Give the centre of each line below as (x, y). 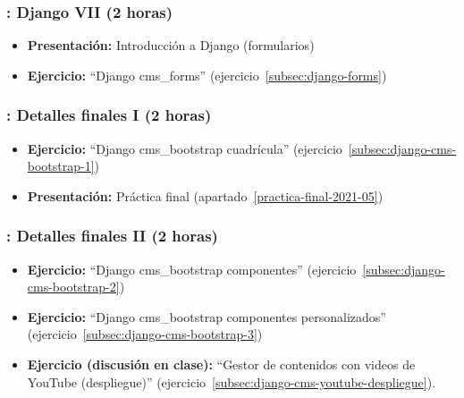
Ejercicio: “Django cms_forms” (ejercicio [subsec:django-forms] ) (207, 75)
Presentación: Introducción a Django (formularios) (171, 45)
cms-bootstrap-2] (73, 287)
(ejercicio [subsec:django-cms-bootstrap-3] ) (145, 334)
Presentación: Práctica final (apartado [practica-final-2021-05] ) (205, 195)
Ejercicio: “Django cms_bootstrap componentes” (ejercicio (192, 269)
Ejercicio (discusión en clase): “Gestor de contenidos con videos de (221, 364)
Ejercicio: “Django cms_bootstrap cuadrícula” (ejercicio (185, 148)
